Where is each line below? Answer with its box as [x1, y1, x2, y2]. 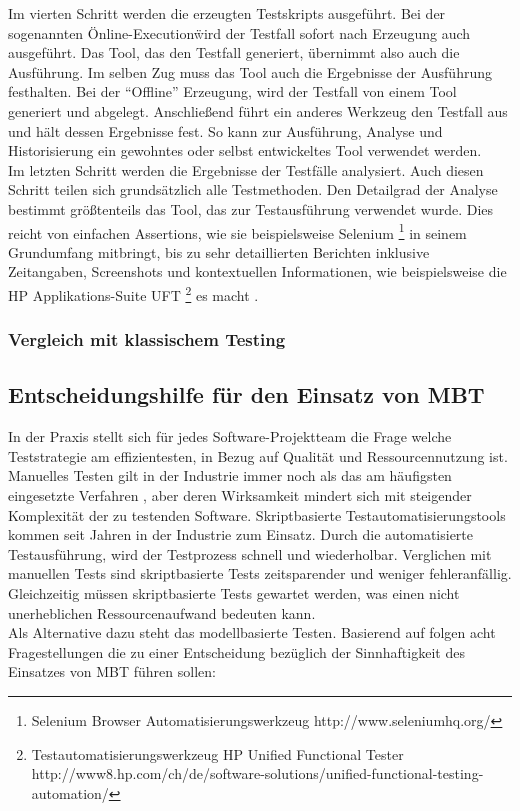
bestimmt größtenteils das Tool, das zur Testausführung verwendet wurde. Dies [8, 198, 494, 219]
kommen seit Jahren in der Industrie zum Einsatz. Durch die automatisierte [8, 524, 474, 545]
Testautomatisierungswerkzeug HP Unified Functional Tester [31, 743, 404, 764]
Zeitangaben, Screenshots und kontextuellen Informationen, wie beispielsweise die [8, 261, 507, 282]
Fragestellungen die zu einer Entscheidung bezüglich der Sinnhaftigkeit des [8, 641, 465, 662]
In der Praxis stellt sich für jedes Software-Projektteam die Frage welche [8, 426, 452, 447]
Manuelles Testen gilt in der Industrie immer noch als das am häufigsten [8, 465, 452, 486]
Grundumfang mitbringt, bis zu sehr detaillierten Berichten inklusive [8, 241, 430, 262]
